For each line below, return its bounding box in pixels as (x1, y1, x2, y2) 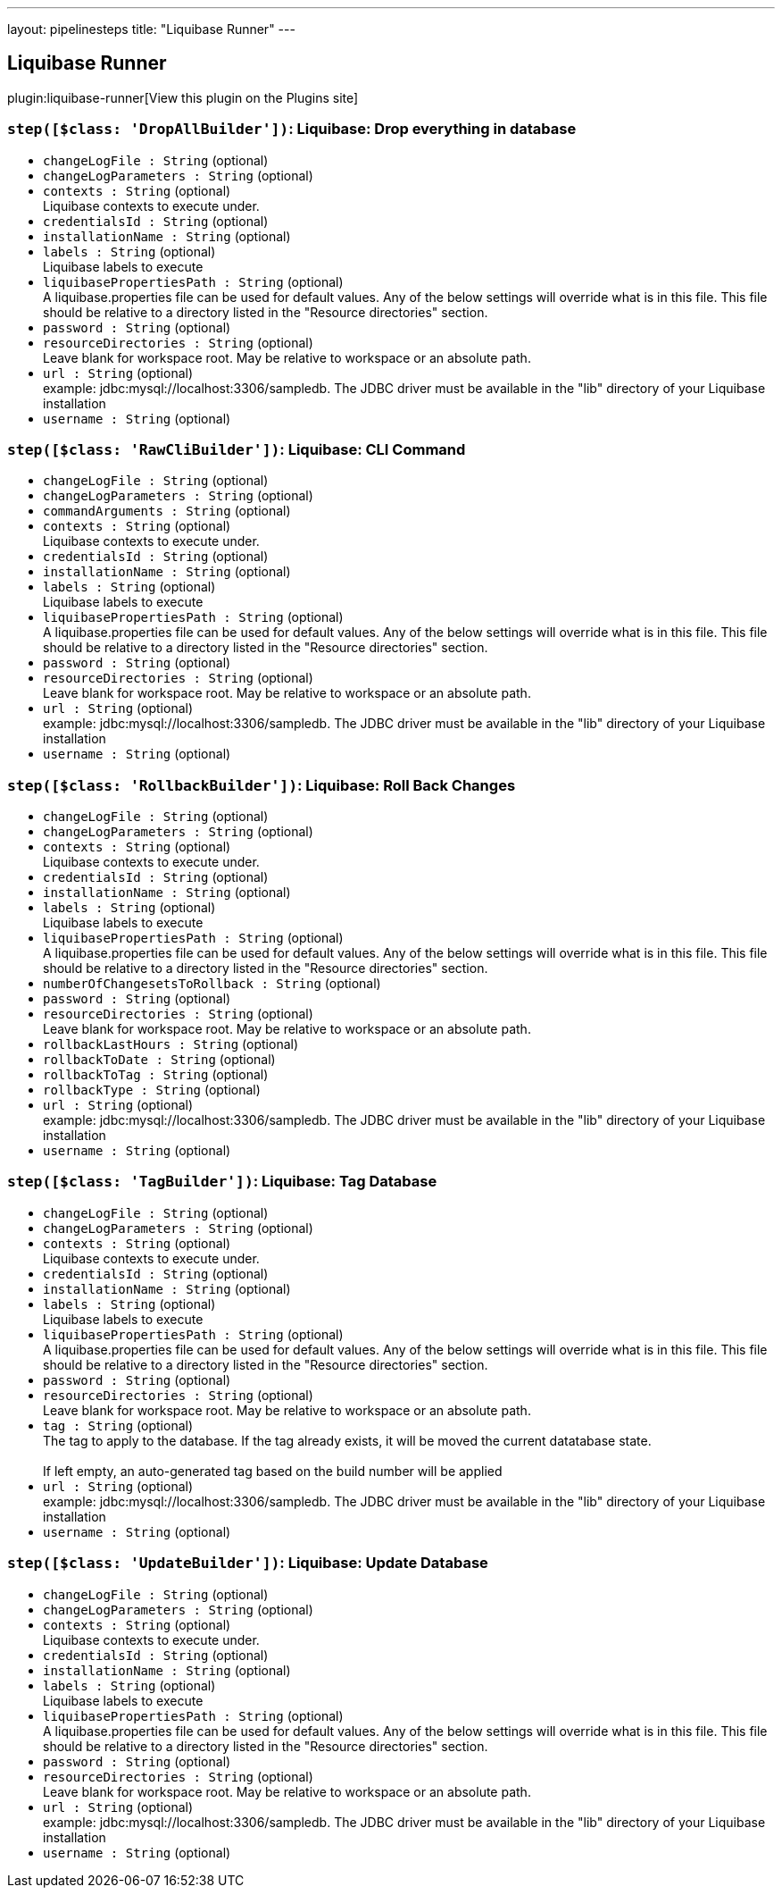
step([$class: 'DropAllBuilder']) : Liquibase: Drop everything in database (7, 120, 577, 138)
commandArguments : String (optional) (43, 503, 291, 519)
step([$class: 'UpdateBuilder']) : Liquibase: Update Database (7, 1554, 488, 1572)
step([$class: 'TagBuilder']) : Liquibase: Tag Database (7, 1172, 437, 1191)
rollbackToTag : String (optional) (43, 1067, 269, 1083)
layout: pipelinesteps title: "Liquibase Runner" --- (7, 21, 295, 37)
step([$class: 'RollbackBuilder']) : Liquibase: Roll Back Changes (7, 776, 516, 794)
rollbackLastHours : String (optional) (43, 1036, 299, 1052)
